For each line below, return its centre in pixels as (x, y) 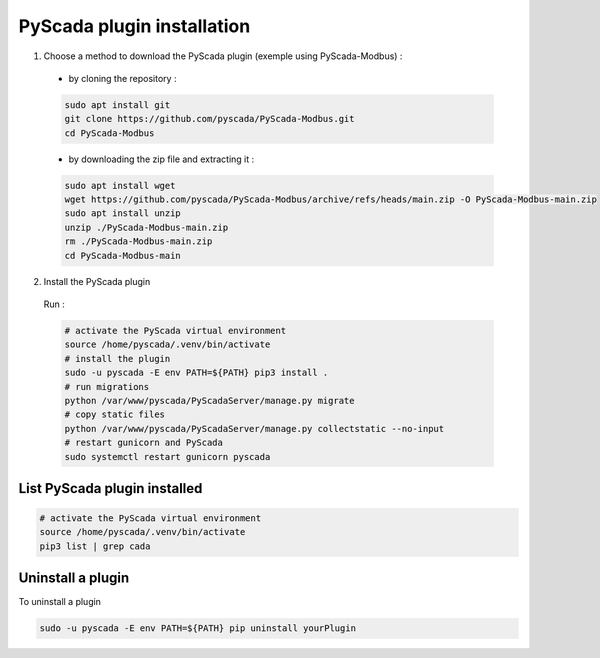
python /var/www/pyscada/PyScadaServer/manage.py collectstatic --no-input (254, 428)
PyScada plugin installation (134, 26)
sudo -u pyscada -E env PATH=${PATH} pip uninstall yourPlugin (198, 628)
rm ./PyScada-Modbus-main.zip (138, 241)
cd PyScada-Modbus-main (123, 255)
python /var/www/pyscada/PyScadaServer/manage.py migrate (209, 400)
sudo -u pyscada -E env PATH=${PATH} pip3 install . (196, 373)
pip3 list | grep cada (95, 546)
